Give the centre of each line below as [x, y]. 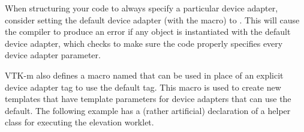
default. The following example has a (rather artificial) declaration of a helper [148, 110]
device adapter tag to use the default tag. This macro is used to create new [143, 87]
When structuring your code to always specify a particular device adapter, [142, 8]
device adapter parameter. [53, 55]
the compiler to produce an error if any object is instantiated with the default [148, 31]
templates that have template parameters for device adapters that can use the [148, 99]
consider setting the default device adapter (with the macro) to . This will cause [152, 19]
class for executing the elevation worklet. [79, 122]
